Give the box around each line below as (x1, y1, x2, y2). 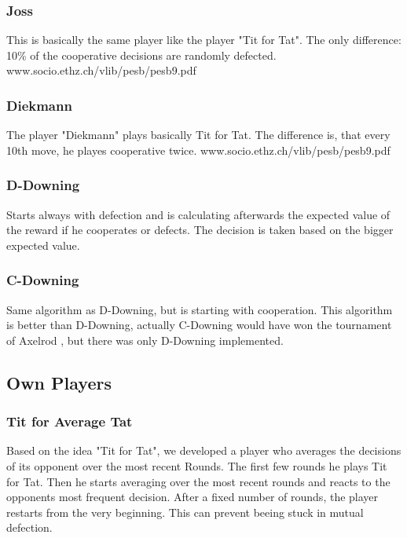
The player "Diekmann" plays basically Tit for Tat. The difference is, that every (6, 126, 390, 143)
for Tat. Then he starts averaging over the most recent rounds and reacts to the (6, 473, 390, 489)
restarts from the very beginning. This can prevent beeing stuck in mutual (6, 503, 364, 520)
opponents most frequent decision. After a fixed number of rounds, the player (6, 489, 379, 505)
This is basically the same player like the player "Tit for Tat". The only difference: (6, 31, 401, 48)
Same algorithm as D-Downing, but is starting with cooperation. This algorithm (6, 301, 393, 317)
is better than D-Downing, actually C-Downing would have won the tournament (6, 317, 392, 333)
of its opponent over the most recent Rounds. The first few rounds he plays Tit (6, 458, 387, 474)
